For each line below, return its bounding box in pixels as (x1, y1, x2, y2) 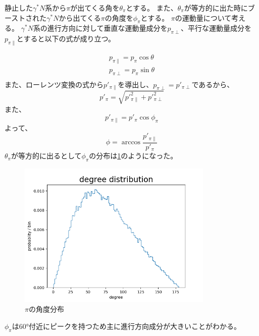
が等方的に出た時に (184, 3, 248, 13)
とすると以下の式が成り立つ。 (16, 33, 115, 44)
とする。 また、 (126, 3, 178, 13)
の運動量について (175, 12, 232, 23)
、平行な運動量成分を (181, 23, 252, 33)
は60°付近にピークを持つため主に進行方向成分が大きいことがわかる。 (12, 320, 241, 331)
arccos (121, 139, 141, 146)
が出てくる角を (70, 3, 120, 13)
